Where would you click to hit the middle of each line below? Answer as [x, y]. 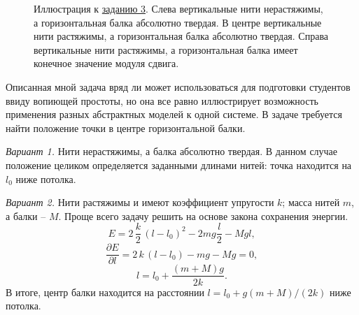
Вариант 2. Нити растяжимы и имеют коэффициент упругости [140, 202]
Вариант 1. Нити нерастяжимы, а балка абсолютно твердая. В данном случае [172, 151]
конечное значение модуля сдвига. [106, 63]
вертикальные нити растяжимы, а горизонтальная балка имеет [166, 49]
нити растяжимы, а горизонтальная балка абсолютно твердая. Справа [181, 36]
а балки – [26, 215]
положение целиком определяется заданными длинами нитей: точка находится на [179, 164]
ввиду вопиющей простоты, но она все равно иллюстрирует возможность [162, 100]
